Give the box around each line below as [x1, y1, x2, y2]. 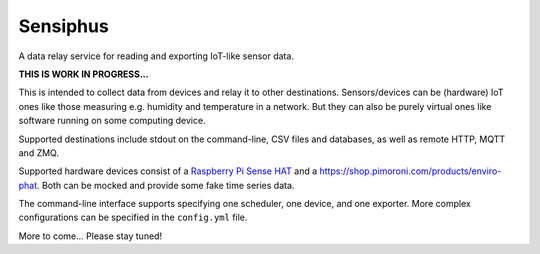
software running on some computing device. [18, 115, 206, 127]
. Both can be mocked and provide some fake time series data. [36, 179, 295, 191]
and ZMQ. [18, 146, 60, 159]
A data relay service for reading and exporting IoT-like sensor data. [18, 50, 295, 62]
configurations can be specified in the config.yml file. [18, 211, 248, 224]
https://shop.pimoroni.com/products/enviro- [319, 165, 502, 177]
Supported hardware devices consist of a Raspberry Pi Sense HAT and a [18, 165, 318, 177]
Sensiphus [18, 15, 109, 37]
